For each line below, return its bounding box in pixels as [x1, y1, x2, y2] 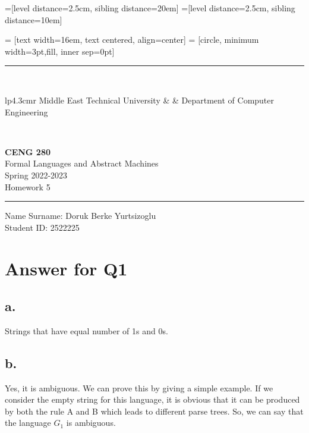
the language [5, 416, 51, 429]
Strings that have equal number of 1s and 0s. [5, 324, 168, 337]
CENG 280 [5, 145, 51, 158]
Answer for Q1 [5, 256, 128, 280]
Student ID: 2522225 [5, 221, 80, 233]
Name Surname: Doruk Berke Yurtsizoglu [5, 209, 156, 222]
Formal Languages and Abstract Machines [5, 157, 159, 170]
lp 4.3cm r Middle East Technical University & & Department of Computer [5, 93, 275, 106]
